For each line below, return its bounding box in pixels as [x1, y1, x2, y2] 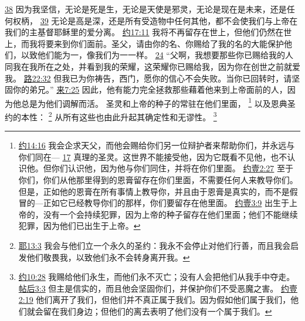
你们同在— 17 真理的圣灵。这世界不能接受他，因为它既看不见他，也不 [18, 150, 287, 163]
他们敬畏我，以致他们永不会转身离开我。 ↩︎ [26, 251, 190, 263]
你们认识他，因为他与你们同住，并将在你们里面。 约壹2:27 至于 [51, 162, 294, 174]
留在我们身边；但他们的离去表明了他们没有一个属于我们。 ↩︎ [43, 305, 272, 317]
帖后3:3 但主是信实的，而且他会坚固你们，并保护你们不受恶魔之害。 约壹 [18, 282, 298, 294]
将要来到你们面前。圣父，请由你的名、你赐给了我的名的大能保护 [37, 37, 284, 49]
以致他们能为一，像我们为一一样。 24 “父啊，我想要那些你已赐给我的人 [21, 49, 293, 61]
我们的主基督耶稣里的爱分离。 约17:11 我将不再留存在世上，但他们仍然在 [5, 26, 284, 38]
